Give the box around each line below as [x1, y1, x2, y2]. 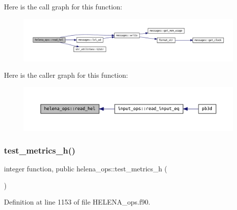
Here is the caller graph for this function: [4, 70, 128, 80]
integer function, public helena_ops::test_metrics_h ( [4, 163, 167, 173]
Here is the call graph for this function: [4, 1, 122, 11]
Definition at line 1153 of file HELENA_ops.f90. [4, 197, 151, 207]
